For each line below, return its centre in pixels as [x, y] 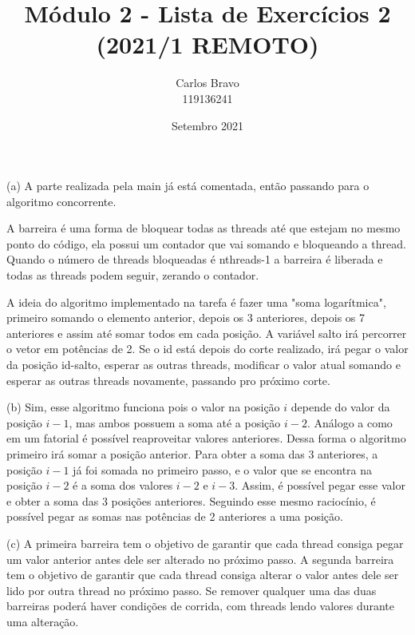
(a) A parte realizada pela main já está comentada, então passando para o [188, 186]
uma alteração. [43, 621]
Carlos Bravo [207, 83]
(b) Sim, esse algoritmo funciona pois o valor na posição [143, 407]
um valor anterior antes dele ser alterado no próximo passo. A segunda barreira [200, 559]
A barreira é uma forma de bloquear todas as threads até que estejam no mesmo [204, 228]
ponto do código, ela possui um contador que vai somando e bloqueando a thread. [206, 243]
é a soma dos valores [123, 485]
